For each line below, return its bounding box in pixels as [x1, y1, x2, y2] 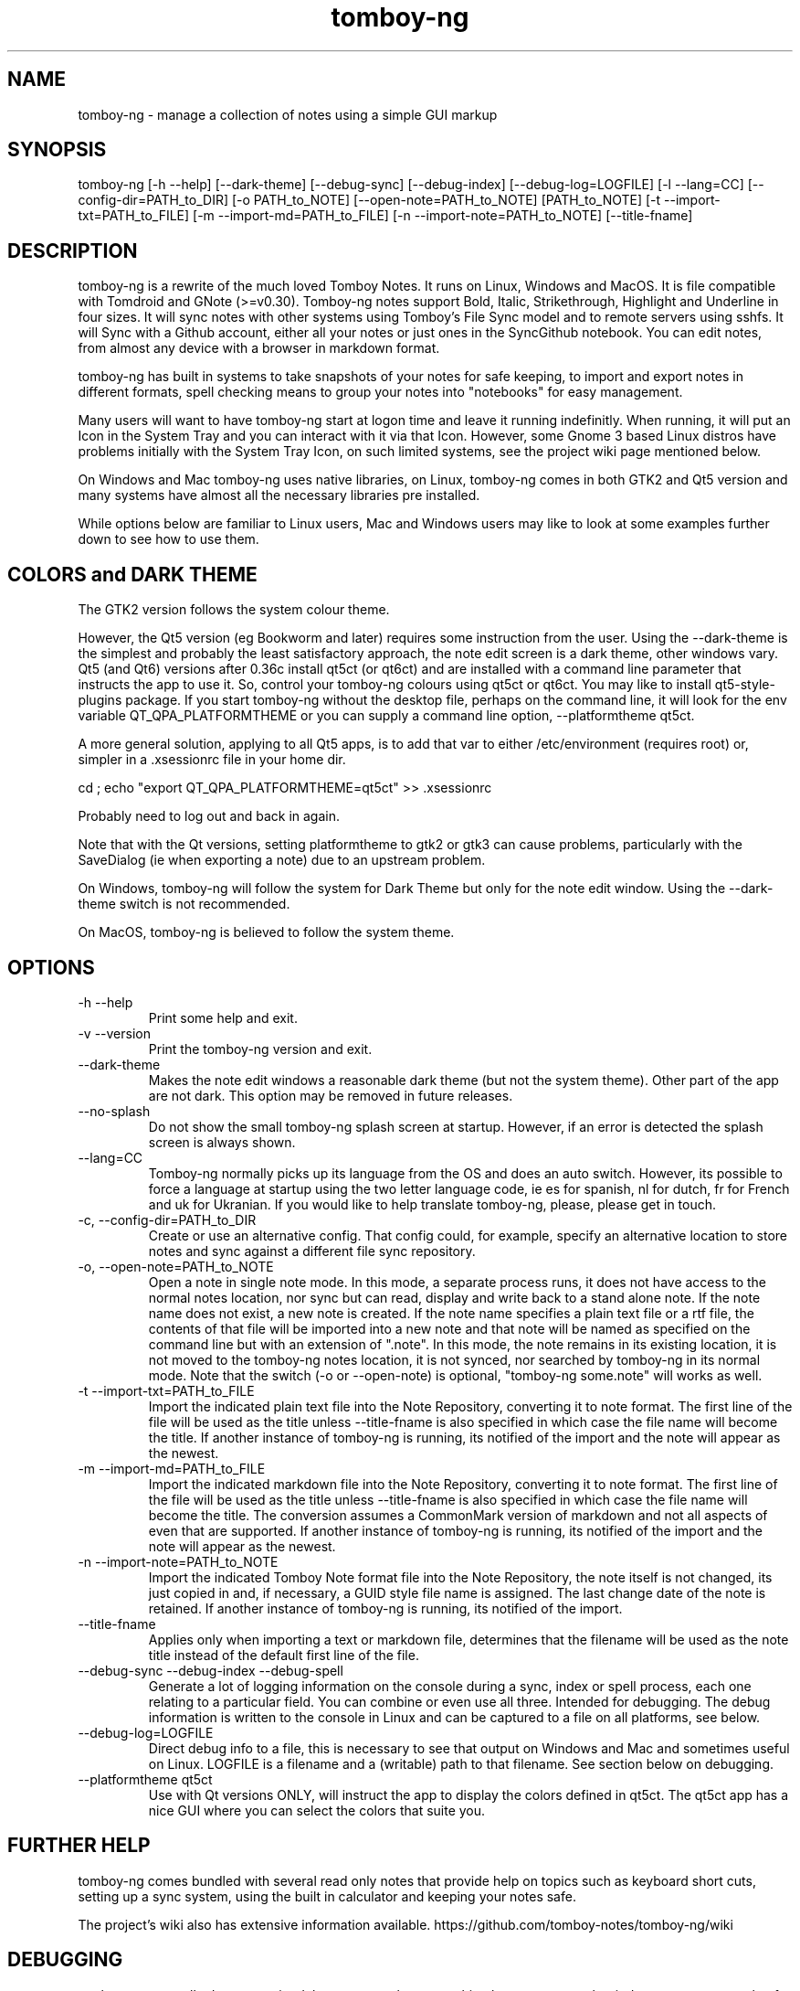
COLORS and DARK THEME [7, 562, 258, 586]
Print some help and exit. [148, 1009, 298, 1026]
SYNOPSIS [7, 138, 107, 162]
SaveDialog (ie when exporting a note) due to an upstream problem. [78, 852, 486, 868]
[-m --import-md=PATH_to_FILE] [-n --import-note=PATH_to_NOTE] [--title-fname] [193, 208, 693, 224]
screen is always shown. [148, 1134, 296, 1150]
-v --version [78, 1025, 151, 1041]
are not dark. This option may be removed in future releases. [148, 1087, 513, 1103]
